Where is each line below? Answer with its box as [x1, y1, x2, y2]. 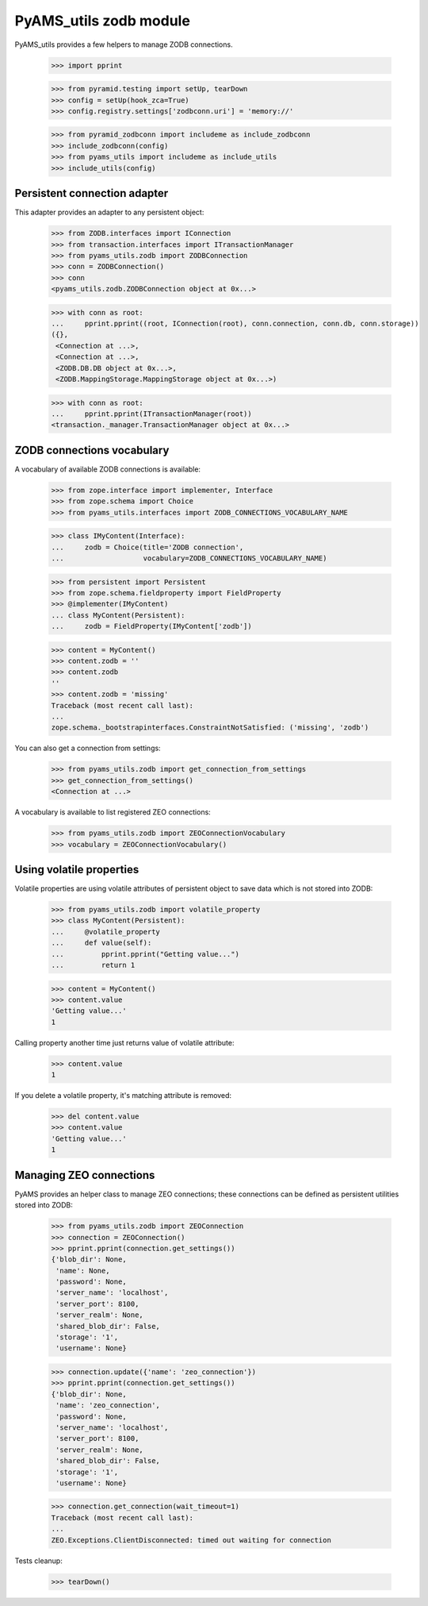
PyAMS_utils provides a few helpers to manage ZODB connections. [14, 40, 233, 49]
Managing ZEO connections [14, 1168, 155, 1182]
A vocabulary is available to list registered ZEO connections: [14, 807, 212, 817]
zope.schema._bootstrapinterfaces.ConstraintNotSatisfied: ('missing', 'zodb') [51, 723, 369, 732]
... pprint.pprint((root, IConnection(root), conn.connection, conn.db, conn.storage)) [51, 319, 419, 329]
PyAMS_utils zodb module [14, 12, 190, 29]
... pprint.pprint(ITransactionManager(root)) [51, 409, 253, 418]
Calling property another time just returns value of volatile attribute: [14, 1038, 235, 1047]
